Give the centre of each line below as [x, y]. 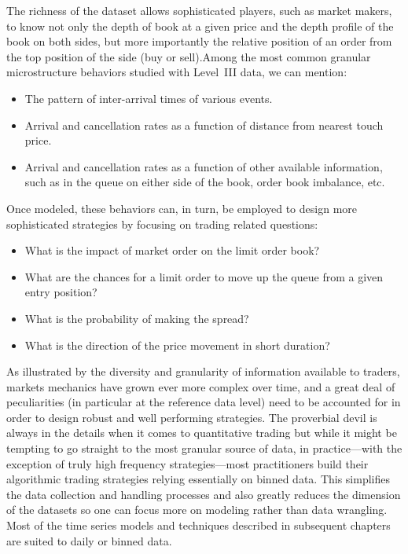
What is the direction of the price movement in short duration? [177, 345]
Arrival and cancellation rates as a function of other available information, [204, 166]
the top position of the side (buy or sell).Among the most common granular [189, 56]
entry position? [61, 292]
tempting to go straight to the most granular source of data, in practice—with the [204, 448]
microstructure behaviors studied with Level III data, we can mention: [177, 72]
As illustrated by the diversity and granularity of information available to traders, [203, 371]
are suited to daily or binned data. [89, 540]
